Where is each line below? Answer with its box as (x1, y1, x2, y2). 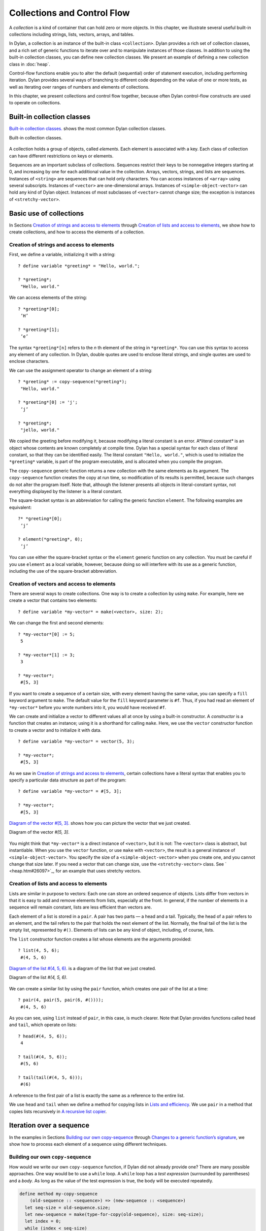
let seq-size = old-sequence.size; (25, 1204, 111, 1210)
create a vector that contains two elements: (9, 597, 98, 603)
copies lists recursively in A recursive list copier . (9, 1108, 107, 1114)
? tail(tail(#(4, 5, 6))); (18, 1075, 83, 1080)
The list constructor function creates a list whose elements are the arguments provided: (9, 936, 192, 942)
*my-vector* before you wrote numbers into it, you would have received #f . (9, 704, 166, 710)
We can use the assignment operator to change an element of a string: (9, 367, 153, 373)
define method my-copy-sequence (19, 1191, 98, 1197)
